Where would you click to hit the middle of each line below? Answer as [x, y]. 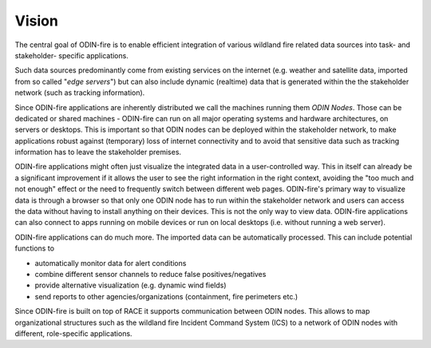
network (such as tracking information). [80, 93]
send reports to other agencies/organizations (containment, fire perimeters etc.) [166, 296]
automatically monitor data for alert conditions [111, 263]
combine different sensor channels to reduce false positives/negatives [150, 274]
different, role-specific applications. [73, 333]
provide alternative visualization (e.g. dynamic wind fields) [130, 285]
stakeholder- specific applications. [72, 55]
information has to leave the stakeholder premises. [98, 152]
